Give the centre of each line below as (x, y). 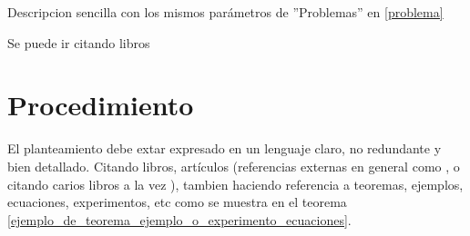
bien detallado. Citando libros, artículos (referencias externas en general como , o (234, 166)
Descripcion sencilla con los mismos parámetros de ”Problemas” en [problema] (225, 12)
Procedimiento (101, 105)
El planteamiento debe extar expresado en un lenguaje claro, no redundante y (225, 148)
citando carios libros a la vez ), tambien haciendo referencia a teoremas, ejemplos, (235, 184)
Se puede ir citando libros (79, 42)
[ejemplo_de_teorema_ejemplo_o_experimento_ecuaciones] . (179, 219)
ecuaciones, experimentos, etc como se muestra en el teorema (177, 202)
